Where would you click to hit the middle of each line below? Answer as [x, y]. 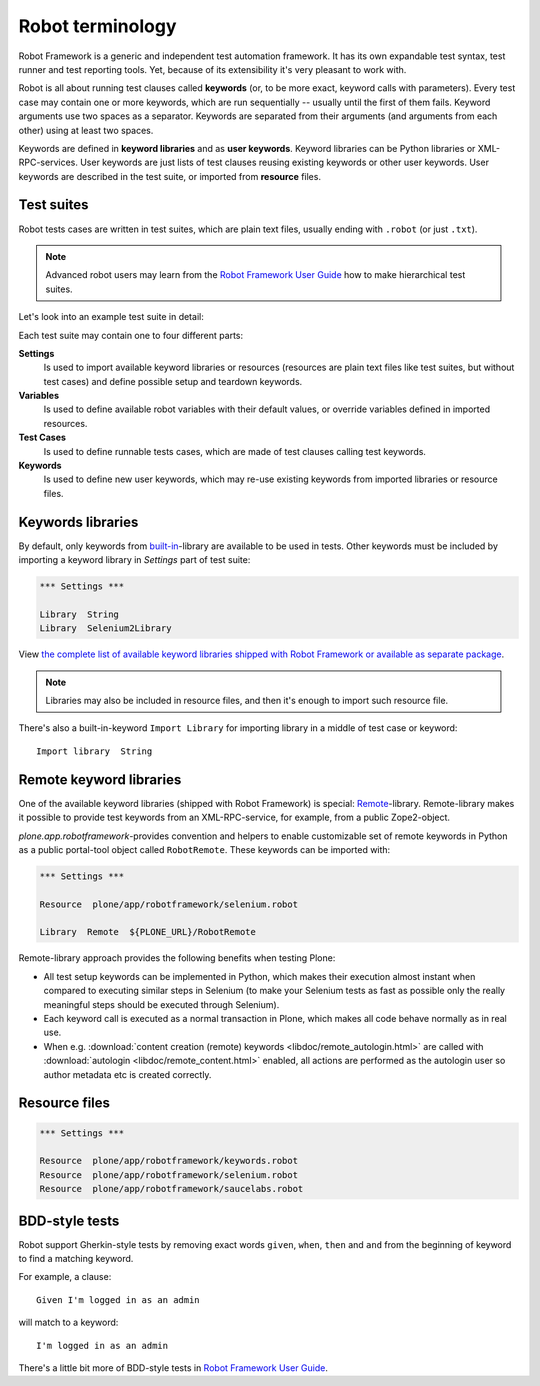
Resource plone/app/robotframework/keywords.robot [169, 1161]
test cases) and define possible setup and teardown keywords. [173, 381]
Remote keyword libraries [100, 779]
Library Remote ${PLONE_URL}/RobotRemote [148, 932]
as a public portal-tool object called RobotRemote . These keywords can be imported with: [204, 849]
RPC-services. [48, 162]
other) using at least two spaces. [86, 130]
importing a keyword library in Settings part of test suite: [134, 560]
